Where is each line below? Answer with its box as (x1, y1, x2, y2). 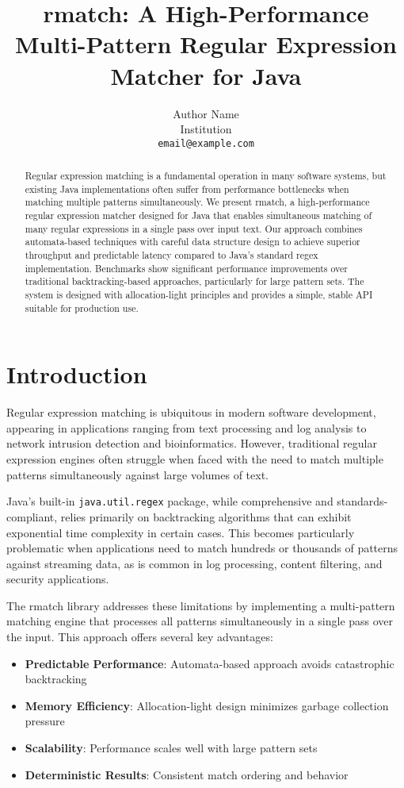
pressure (25, 713, 65, 729)
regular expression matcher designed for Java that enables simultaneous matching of (25, 209, 372, 222)
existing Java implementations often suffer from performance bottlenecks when (25, 182, 349, 195)
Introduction (6, 358, 147, 390)
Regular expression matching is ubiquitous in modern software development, (6, 404, 376, 421)
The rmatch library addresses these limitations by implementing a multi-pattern (6, 597, 395, 613)
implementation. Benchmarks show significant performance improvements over (25, 261, 348, 275)
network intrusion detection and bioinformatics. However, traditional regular (6, 435, 377, 452)
